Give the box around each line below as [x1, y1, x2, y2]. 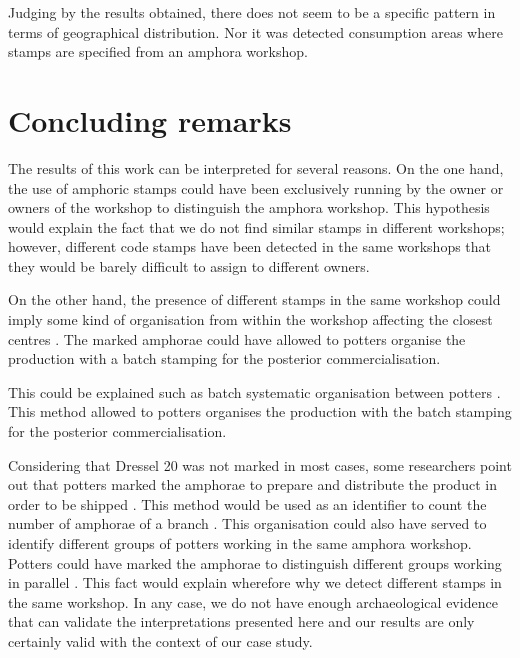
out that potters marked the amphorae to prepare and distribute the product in [8, 474, 497, 495]
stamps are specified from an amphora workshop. [8, 41, 308, 62]
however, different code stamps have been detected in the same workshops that [8, 236, 492, 257]
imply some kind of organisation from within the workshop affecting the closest [8, 309, 493, 330]
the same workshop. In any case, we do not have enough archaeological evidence [8, 591, 498, 612]
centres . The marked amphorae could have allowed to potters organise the [8, 328, 466, 349]
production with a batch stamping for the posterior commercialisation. [8, 348, 441, 369]
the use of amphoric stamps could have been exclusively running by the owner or [8, 177, 504, 198]
